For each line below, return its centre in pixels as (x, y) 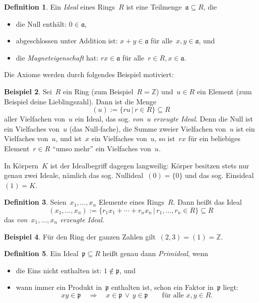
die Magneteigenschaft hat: (57, 57)
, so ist (165, 138)
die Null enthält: (41, 23)
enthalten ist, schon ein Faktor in (162, 287)
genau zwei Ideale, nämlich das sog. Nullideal (74, 175)
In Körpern (21, 165)
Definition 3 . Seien (35, 202)
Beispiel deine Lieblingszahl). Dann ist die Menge (80, 101)
